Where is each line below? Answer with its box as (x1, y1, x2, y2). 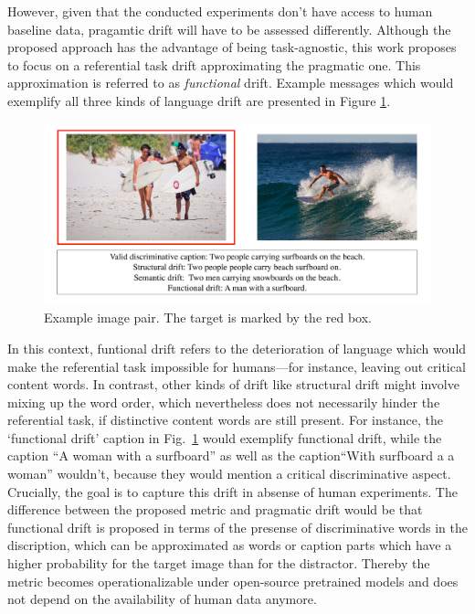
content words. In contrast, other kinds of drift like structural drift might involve (7, 375, 459, 394)
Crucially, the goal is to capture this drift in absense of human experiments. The (7, 482, 458, 501)
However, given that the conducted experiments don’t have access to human (7, 2, 433, 20)
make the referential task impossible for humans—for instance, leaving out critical (7, 356, 466, 376)
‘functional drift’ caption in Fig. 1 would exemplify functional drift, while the (7, 428, 442, 447)
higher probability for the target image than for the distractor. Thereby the (7, 554, 430, 573)
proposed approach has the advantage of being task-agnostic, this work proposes (7, 37, 457, 57)
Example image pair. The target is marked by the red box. (44, 308, 372, 327)
